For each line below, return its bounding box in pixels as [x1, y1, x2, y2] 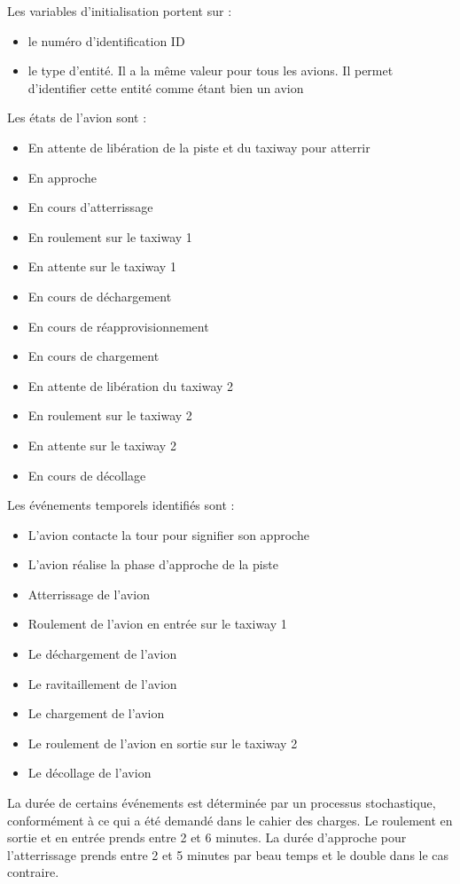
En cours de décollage [27, 465, 146, 484]
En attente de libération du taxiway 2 [27, 376, 234, 395]
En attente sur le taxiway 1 [27, 257, 176, 276]
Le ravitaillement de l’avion [27, 674, 177, 692]
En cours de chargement [27, 347, 160, 365]
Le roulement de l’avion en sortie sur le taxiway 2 [27, 733, 298, 752]
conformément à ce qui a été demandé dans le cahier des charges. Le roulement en [7, 810, 453, 829]
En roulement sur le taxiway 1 [27, 227, 192, 246]
